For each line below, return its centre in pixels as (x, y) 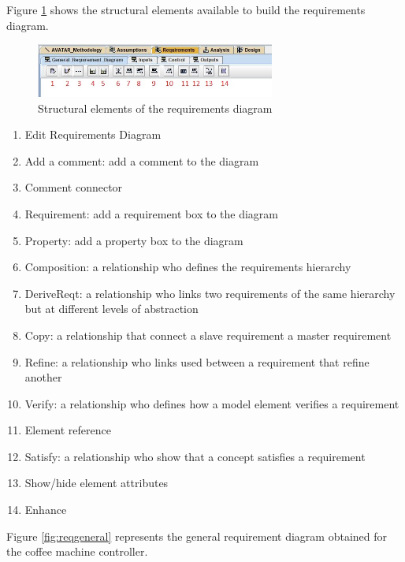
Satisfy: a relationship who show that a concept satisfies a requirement (195, 456)
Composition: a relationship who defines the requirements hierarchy (188, 267)
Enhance (46, 510)
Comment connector (74, 187)
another (43, 377)
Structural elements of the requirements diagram (155, 108)
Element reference (68, 430)
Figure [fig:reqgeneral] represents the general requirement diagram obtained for (197, 536)
